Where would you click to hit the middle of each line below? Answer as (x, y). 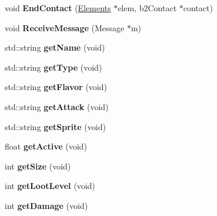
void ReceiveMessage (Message (65, 27)
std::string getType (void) (54, 67)
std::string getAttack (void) (57, 106)
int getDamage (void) (46, 205)
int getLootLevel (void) (50, 186)
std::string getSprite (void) (55, 126)
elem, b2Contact (147, 8)
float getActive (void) (46, 146)
